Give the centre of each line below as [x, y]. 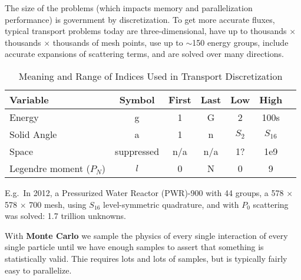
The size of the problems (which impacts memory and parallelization [129, 8]
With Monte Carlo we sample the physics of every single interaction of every [146, 235]
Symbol [137, 99]
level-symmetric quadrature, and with [171, 204]
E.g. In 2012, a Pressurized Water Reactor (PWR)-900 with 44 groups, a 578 [144, 192]
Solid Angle [33, 134]
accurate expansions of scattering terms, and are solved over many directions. [144, 54]
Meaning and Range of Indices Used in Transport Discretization [150, 76]
